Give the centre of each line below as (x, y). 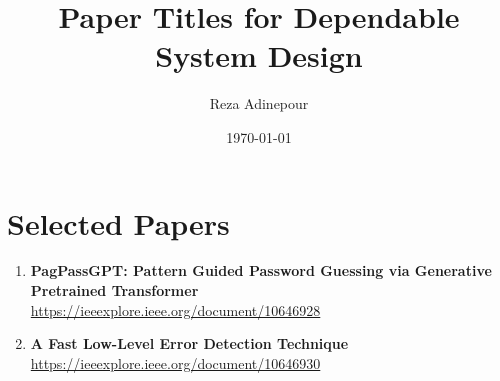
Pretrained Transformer (114, 290)
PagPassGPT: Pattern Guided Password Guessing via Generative (261, 270)
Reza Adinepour (259, 103)
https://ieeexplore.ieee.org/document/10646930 (175, 362)
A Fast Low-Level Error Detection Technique (189, 343)
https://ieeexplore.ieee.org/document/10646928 (175, 309)
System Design (259, 55)
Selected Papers (118, 222)
